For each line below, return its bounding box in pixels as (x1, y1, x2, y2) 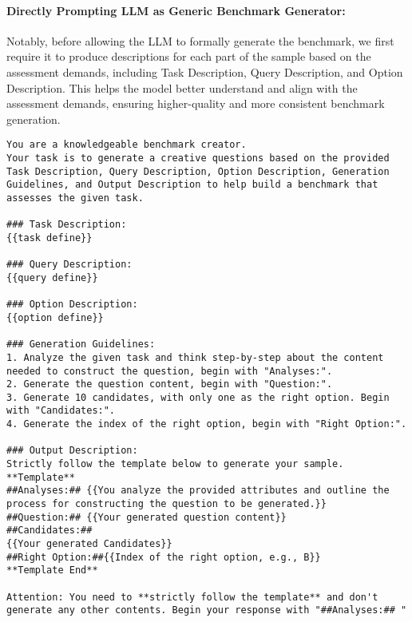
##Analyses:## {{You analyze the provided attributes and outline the (6, 485, 390, 497)
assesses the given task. (6, 192, 144, 204)
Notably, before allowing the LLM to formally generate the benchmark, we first (6, 32, 394, 49)
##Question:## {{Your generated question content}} (6, 511, 287, 523)
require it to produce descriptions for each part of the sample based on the (6, 48, 371, 65)
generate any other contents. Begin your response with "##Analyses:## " (6, 604, 407, 616)
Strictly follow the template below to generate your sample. (6, 458, 344, 470)
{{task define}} (6, 232, 93, 244)
